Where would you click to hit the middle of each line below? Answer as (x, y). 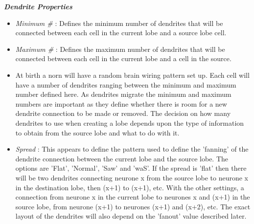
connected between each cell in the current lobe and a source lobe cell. (121, 33)
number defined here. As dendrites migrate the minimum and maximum (123, 94)
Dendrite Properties (38, 6)
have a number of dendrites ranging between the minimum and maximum (126, 84)
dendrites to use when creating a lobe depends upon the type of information (130, 123)
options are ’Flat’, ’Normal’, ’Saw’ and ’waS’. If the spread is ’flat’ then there (131, 168)
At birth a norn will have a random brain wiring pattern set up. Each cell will (132, 75)
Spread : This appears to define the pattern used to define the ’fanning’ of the (132, 149)
